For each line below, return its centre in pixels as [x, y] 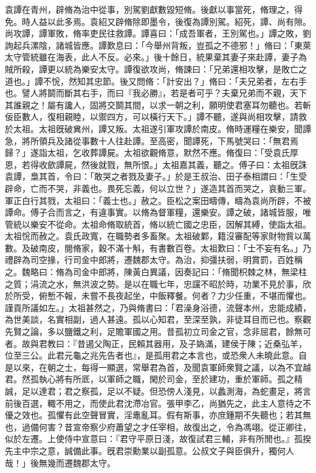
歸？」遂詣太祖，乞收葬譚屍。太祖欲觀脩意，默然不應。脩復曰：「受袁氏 [147, 152]
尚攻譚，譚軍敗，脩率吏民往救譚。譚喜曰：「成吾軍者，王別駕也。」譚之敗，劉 [158, 33]
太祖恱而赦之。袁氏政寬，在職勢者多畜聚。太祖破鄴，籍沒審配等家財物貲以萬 [158, 236]
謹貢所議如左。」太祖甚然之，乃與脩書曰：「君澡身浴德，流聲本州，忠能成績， [158, 307]
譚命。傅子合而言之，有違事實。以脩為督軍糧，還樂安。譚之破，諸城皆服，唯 [158, 212]
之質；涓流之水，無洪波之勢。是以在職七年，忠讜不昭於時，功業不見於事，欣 [158, 283]
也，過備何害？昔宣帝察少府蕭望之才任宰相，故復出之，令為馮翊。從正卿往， [158, 426]
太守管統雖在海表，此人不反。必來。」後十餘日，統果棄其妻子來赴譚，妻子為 [156, 57]
